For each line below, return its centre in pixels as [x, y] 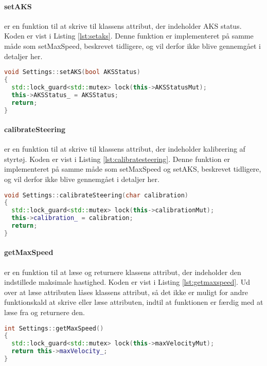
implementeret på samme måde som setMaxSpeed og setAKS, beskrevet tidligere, [133, 169]
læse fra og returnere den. [44, 312]
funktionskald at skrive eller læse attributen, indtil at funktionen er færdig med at [134, 302]
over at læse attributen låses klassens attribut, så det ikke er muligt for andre [126, 292]
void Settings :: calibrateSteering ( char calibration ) [96, 195]
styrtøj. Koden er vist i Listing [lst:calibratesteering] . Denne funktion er [117, 159]
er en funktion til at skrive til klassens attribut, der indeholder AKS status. [123, 25]
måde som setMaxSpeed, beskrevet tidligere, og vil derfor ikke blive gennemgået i [132, 45]
